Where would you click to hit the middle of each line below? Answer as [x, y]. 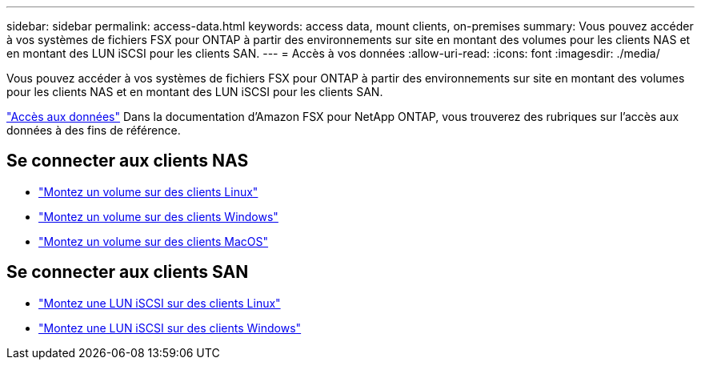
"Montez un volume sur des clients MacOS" [154, 241]
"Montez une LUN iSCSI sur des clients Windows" [170, 328]
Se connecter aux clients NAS [128, 161]
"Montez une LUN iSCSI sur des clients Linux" [160, 303]
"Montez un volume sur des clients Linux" [148, 191]
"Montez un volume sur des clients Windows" [158, 216]
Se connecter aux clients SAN [128, 272]
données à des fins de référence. [94, 130]
